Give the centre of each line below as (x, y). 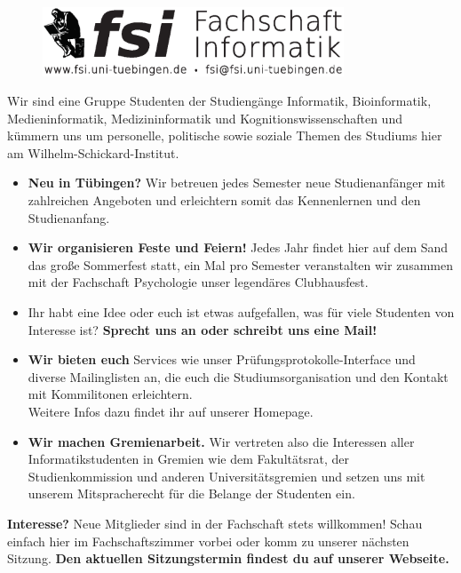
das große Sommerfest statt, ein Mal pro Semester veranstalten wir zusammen (240, 264)
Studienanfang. (69, 217)
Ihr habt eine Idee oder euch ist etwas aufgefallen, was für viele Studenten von (241, 312)
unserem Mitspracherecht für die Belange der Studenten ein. (191, 493)
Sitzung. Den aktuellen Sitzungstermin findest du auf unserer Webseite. (228, 558)
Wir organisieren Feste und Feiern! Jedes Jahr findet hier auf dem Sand (238, 247)
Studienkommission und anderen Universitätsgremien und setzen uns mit (227, 476)
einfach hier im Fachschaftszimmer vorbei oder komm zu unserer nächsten (208, 541)
